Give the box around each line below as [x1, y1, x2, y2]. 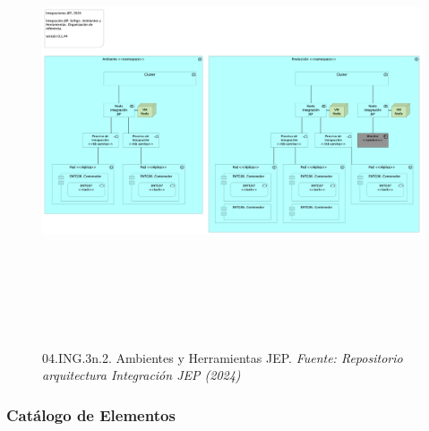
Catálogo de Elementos [6, 403, 176, 426]
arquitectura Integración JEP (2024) [42, 366, 241, 384]
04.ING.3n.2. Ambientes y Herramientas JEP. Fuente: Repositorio [42, 348, 403, 366]
